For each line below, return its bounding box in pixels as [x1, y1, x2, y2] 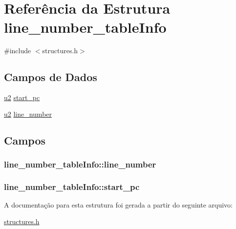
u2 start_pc [4, 92, 40, 103]
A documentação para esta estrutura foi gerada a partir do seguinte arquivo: [4, 200, 233, 210]
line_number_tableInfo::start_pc [4, 180, 140, 192]
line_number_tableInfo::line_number [4, 158, 156, 170]
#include [4, 45, 31, 56]
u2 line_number [4, 108, 52, 119]
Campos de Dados [4, 69, 97, 84]
